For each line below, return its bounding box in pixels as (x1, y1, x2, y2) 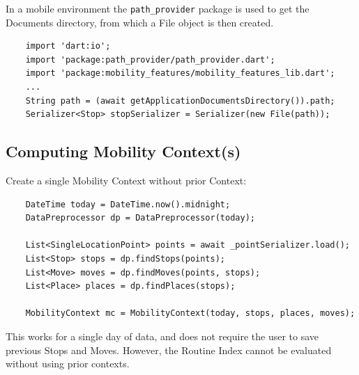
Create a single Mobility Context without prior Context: (6, 173, 247, 188)
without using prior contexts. (6, 356, 130, 371)
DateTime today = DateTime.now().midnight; (25, 199, 231, 209)
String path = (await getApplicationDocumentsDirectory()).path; (25, 95, 335, 106)
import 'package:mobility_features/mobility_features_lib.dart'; (25, 68, 335, 79)
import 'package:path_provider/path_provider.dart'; (25, 54, 275, 65)
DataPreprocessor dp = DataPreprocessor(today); (25, 213, 255, 223)
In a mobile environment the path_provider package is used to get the (6, 1, 310, 15)
